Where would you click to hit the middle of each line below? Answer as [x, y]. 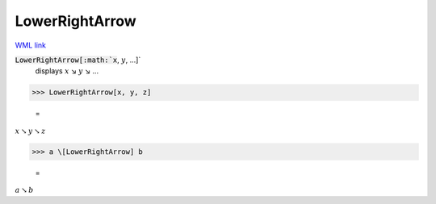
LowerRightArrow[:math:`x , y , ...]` [78, 60]
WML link [31, 45]
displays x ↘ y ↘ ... [67, 71]
